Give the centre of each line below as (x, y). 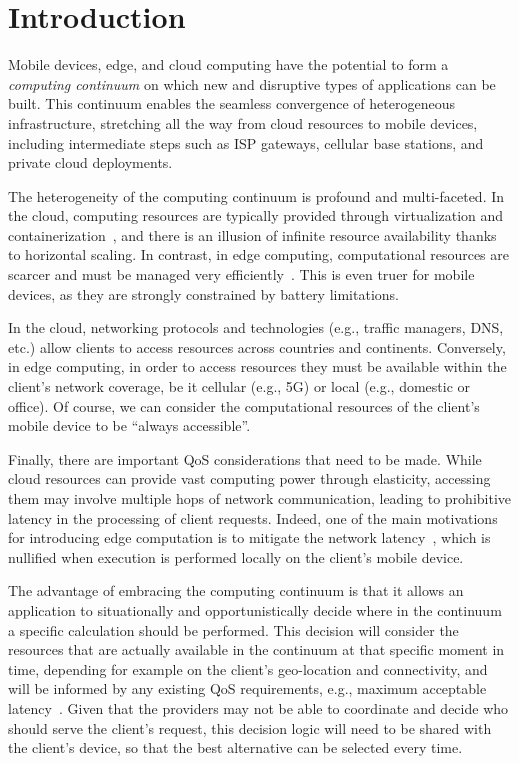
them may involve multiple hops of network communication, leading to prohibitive (260, 498)
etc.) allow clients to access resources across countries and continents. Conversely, (257, 346)
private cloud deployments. (90, 162)
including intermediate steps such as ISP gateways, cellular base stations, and (246, 142)
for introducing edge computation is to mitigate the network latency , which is (249, 537)
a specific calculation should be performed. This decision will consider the (233, 629)
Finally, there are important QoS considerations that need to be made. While (245, 458)
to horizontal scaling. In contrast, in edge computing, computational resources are (259, 254)
